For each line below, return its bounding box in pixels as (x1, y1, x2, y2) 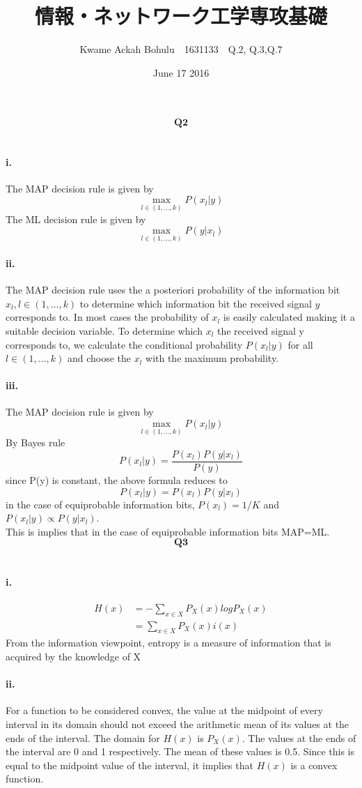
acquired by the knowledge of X (6, 649, 141, 663)
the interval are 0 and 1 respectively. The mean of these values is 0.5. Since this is (6, 744, 355, 759)
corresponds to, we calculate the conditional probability (6, 337, 243, 351)
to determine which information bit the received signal (79, 296, 312, 310)
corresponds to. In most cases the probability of (6, 310, 209, 324)
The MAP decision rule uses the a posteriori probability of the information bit (6, 282, 340, 297)
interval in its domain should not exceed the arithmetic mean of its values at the (6, 716, 349, 731)
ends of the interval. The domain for (6, 730, 160, 745)
